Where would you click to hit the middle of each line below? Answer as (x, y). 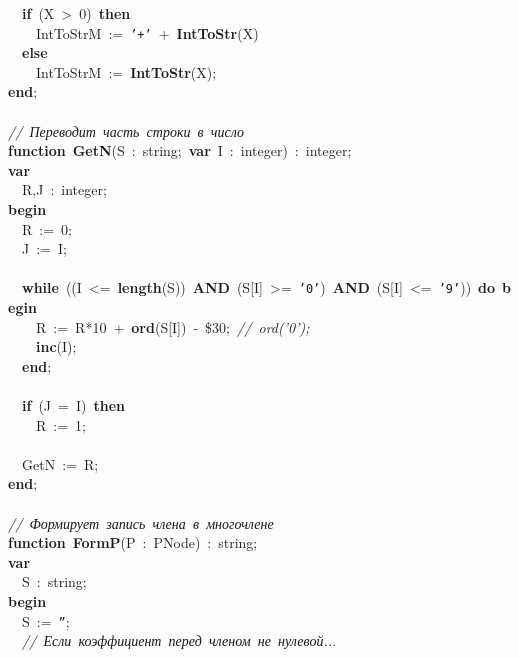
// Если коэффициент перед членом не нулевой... (179, 640)
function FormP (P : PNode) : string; (133, 542)
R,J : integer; (64, 189)
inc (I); (56, 346)
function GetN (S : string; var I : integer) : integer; (180, 150)
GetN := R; (60, 463)
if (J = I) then (73, 405)
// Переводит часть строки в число (126, 130)
